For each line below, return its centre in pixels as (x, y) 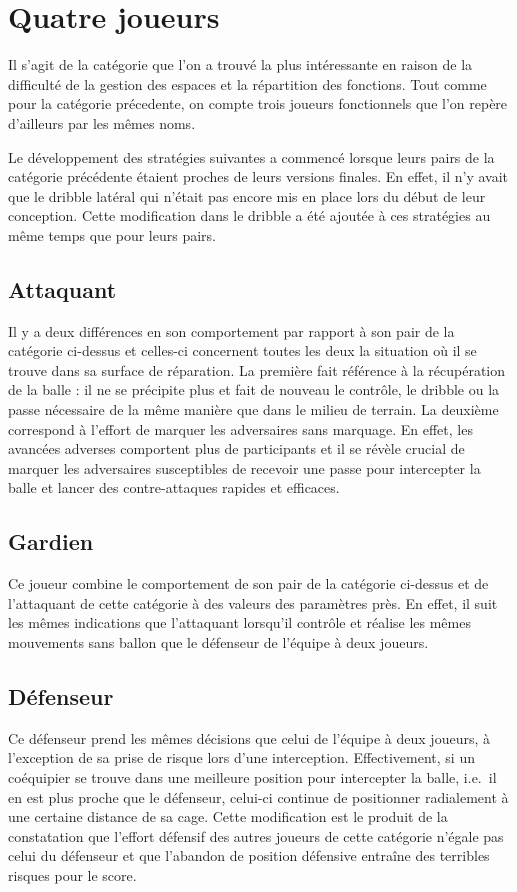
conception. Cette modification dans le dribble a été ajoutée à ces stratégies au (249, 215)
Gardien (51, 541)
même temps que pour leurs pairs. (112, 234)
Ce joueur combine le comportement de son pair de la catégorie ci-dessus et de (248, 583)
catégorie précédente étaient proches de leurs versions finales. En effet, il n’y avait (258, 176)
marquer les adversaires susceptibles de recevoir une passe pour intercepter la (244, 467)
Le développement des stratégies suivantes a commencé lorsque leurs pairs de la (251, 156)
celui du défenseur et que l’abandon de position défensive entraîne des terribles (249, 855)
